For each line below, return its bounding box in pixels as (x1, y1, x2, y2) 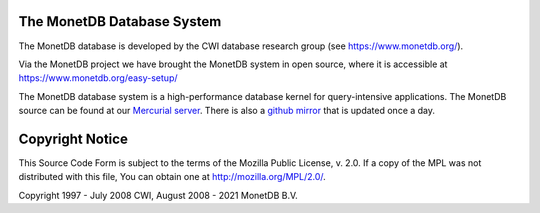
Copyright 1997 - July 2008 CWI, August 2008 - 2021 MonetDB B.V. (18, 189, 299, 201)
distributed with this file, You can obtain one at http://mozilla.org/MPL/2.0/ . (18, 171, 327, 183)
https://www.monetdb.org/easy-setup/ (18, 72, 179, 84)
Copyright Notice (18, 130, 129, 147)
